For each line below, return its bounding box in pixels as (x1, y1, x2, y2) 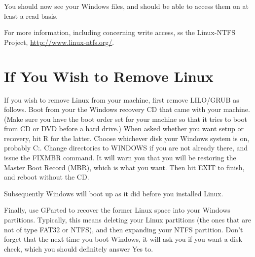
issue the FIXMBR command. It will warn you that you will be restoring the (4, 152, 236, 163)
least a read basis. (4, 10, 58, 21)
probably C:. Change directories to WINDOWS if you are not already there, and (4, 143, 248, 153)
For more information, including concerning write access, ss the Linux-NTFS (4, 27, 235, 37)
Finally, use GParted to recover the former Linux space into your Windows (4, 205, 230, 215)
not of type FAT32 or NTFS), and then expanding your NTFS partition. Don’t (4, 224, 243, 234)
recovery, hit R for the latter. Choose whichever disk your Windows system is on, (4, 133, 250, 143)
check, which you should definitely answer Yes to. (4, 243, 153, 254)
